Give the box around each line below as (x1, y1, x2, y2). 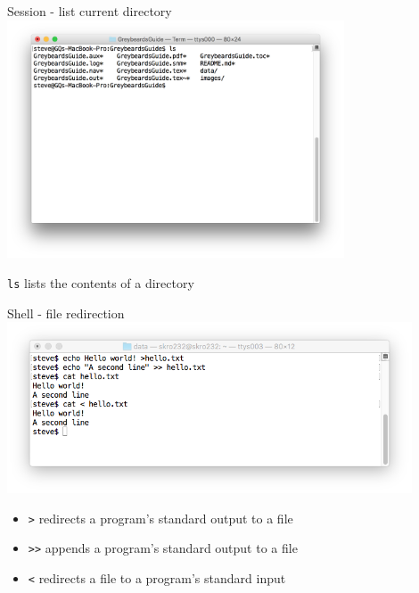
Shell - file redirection (7, 303, 125, 322)
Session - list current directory (7, 2, 172, 20)
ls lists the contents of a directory (7, 274, 194, 292)
